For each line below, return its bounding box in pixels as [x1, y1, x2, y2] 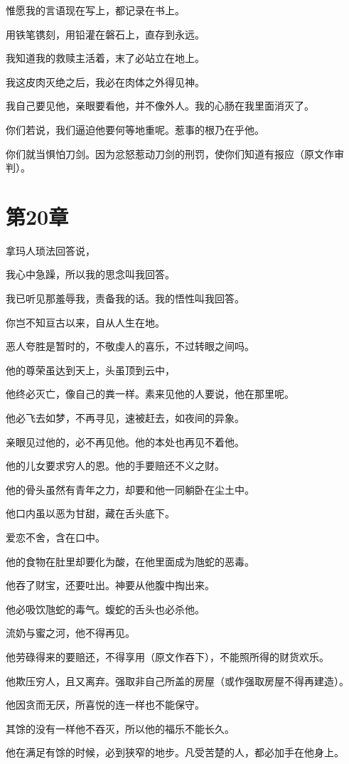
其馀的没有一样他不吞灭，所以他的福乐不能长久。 [6, 721, 235, 736]
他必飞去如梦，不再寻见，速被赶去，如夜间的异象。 [6, 410, 245, 425]
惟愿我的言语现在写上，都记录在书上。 [6, 3, 185, 17]
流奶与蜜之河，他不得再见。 [6, 625, 135, 640]
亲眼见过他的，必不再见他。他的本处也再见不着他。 [6, 434, 245, 449]
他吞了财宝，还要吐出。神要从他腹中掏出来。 [6, 578, 215, 593]
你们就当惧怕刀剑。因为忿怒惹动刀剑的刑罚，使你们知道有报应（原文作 [6, 146, 334, 161]
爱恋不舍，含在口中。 [6, 530, 105, 544]
